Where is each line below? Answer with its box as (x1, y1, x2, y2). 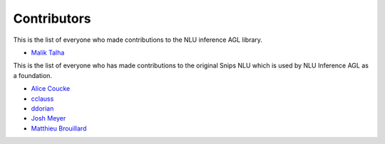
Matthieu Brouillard (31, 124, 87, 133)
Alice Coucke (31, 84, 71, 93)
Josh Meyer (31, 114, 66, 123)
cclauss (31, 94, 54, 103)
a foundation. (13, 71, 53, 79)
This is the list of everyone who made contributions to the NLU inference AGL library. (13, 35, 263, 44)
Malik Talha (31, 48, 65, 57)
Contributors (13, 11, 92, 26)
